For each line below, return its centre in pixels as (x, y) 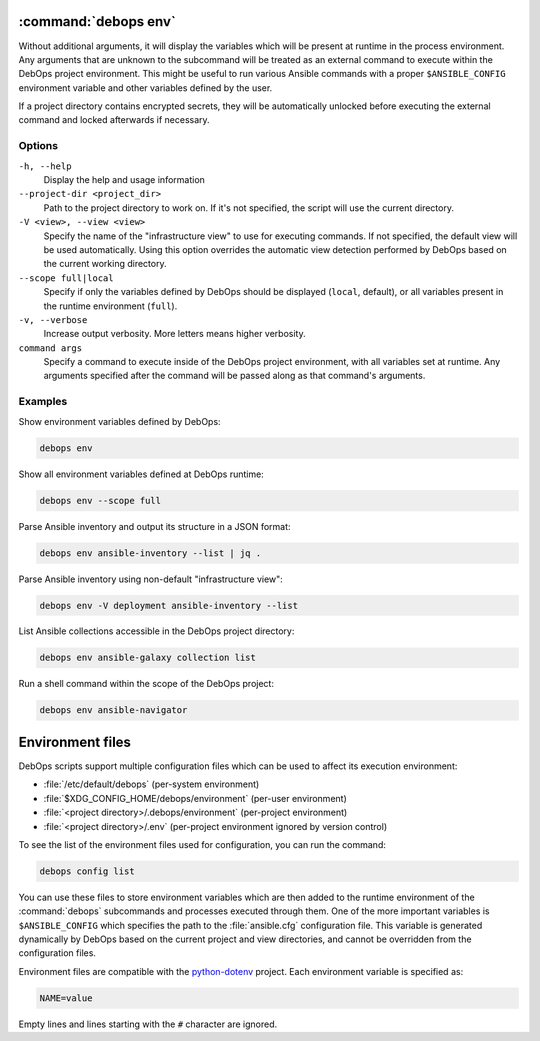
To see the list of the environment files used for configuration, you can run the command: (202, 844)
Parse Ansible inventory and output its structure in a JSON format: (154, 526)
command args (50, 348)
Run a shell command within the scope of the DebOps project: (146, 684)
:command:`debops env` (97, 21)
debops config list (87, 871)
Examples (43, 402)
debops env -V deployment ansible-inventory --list (169, 605)
